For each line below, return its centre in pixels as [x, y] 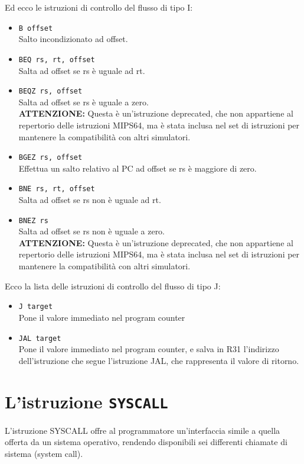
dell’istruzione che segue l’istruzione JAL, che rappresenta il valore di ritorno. [159, 360]
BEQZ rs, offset [50, 91]
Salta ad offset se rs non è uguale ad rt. [90, 200]
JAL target [40, 338]
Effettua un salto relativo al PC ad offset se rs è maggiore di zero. [138, 168]
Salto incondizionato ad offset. [73, 39]
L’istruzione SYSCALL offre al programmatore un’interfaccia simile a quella [143, 430]
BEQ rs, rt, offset [57, 59]
